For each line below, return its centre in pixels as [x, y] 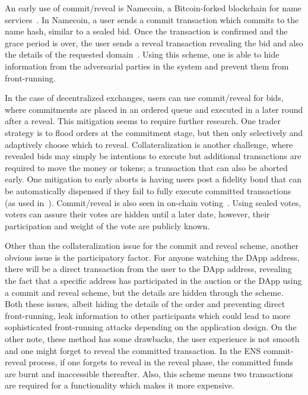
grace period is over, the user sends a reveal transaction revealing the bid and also [154, 42]
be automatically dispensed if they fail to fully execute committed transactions [148, 190]
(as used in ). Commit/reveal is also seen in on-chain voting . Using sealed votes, [153, 202]
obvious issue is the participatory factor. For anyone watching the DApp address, [152, 257]
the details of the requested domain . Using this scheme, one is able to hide [142, 54]
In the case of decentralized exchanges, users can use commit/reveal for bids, [144, 98]
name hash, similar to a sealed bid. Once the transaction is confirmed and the [146, 31]
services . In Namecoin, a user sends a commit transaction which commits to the [152, 19]
